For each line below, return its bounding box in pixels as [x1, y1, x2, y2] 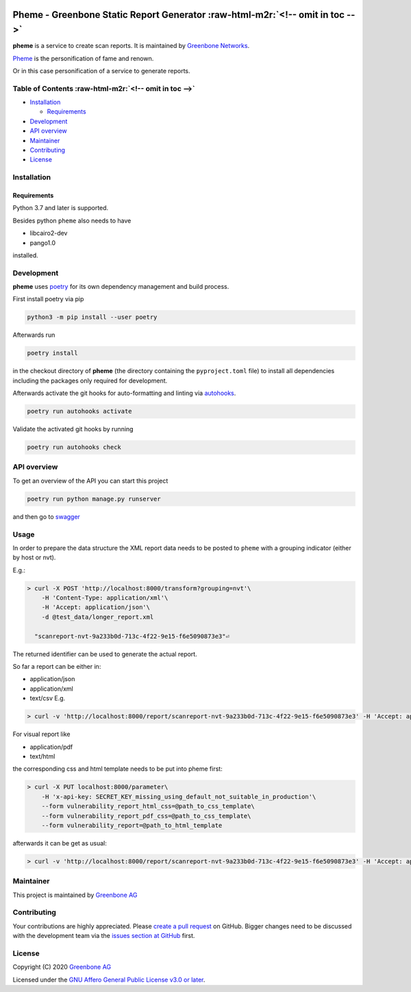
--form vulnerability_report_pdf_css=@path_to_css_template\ [41, 812, 251, 819]
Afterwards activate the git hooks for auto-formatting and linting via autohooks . [12, 389, 236, 397]
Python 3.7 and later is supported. [12, 204, 109, 212]
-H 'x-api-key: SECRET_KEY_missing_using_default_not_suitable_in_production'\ [41, 793, 316, 800]
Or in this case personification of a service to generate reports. [12, 66, 191, 75]
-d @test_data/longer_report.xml [41, 613, 154, 621]
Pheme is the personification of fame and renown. [12, 54, 154, 62]
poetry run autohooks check [27, 444, 121, 451]
